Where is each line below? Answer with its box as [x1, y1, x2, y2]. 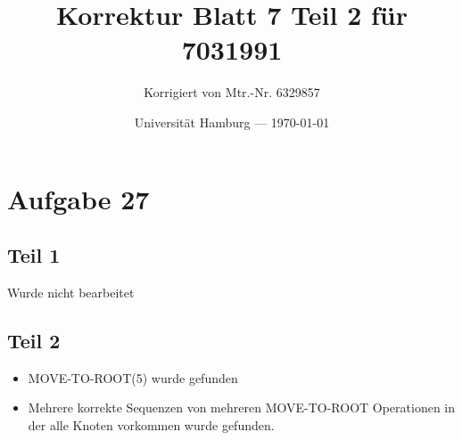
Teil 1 [7, 241, 61, 269]
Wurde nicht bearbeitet [7, 282, 135, 301]
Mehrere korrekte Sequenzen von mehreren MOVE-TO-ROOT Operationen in [28, 398, 456, 417]
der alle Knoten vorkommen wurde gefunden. [28, 415, 275, 434]
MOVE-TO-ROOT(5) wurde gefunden [28, 368, 238, 387]
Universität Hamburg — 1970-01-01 [134, 112, 330, 131]
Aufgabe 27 [7, 180, 150, 216]
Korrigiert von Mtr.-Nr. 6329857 [144, 83, 320, 102]
